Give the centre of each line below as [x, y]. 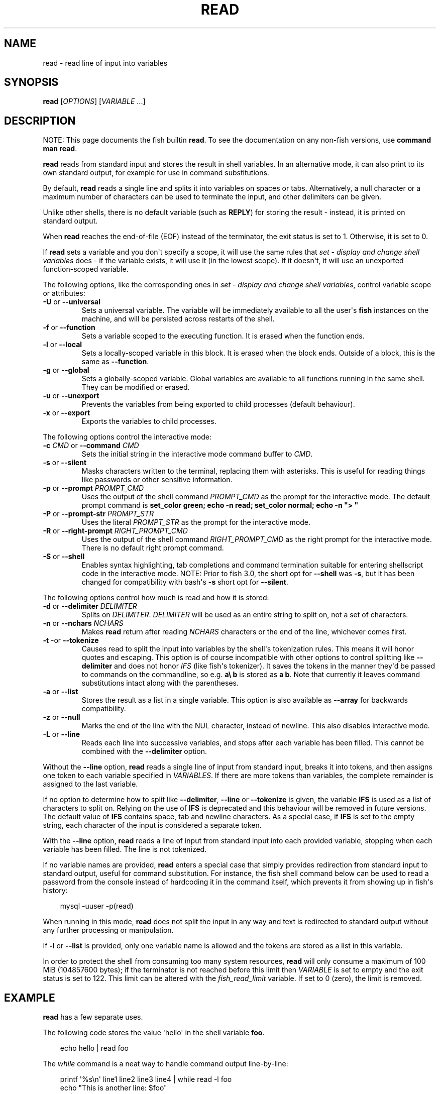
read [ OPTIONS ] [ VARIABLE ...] [94, 101]
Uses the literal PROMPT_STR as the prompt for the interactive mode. [196, 522]
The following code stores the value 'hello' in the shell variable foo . [154, 1033]
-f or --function [69, 327]
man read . [60, 149]
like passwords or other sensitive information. [157, 480]
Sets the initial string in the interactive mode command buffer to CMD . [197, 454]
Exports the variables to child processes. [149, 421]
